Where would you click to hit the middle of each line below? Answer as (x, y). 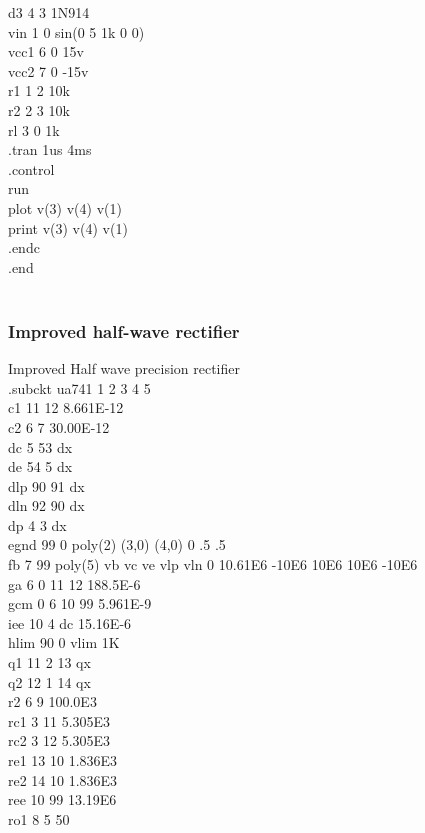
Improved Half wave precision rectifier (124, 368)
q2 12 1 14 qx (49, 681)
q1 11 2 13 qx (49, 662)
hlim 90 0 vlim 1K (64, 642)
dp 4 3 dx (37, 524)
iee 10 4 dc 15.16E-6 (70, 622)
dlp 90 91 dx (46, 485)
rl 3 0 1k (34, 129)
